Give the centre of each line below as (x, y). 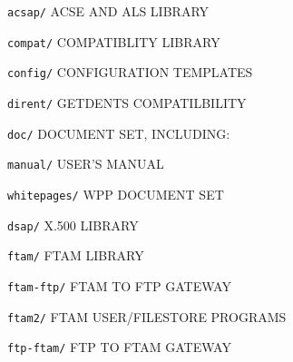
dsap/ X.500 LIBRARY (73, 225)
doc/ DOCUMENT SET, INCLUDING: (119, 133)
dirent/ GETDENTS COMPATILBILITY (127, 102)
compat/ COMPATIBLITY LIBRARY (114, 41)
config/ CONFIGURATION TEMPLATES (130, 72)
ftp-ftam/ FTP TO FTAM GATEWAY (119, 347)
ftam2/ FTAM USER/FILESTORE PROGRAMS (147, 316)
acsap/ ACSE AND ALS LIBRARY (108, 11)
